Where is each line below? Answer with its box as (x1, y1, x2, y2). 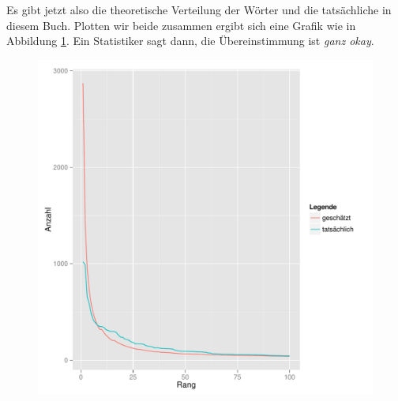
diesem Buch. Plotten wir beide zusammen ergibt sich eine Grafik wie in (6, 17, 356, 33)
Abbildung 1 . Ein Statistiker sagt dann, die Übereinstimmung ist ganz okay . (6, 32, 374, 49)
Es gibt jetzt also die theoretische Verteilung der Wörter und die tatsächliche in (6, 2, 392, 17)
